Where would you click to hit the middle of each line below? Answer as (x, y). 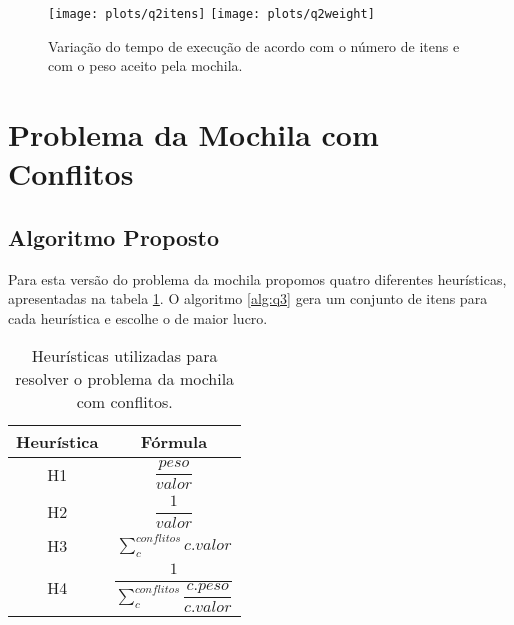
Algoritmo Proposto (114, 236)
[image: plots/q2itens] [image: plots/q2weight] (211, 14)
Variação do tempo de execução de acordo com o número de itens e (254, 45)
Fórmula (174, 442)
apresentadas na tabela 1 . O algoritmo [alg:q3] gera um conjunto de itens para (248, 298)
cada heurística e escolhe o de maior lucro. (138, 317)
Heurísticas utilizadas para (124, 356)
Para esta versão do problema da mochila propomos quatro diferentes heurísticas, (257, 278)
